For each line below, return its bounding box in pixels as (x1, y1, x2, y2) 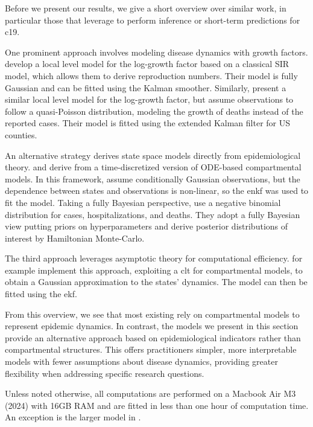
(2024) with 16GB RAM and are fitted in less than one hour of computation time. (5, 399, 309, 411)
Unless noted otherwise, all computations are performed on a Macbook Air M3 (5, 387, 296, 400)
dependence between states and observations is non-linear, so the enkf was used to (5, 184, 309, 197)
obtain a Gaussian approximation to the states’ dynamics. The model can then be (5, 275, 308, 288)
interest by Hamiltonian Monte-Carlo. (5, 231, 145, 244)
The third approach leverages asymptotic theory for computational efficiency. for (5, 252, 303, 265)
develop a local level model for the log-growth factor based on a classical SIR (5, 57, 289, 70)
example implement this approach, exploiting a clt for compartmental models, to (5, 263, 303, 276)
